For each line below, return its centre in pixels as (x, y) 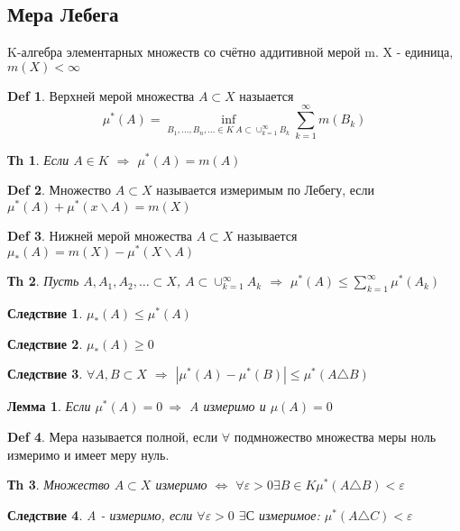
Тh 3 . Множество (59, 485)
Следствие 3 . (45, 374)
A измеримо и (228, 406)
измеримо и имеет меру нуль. (88, 454)
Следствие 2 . (45, 343)
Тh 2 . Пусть (43, 281)
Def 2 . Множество (60, 190)
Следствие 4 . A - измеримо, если (100, 514)
